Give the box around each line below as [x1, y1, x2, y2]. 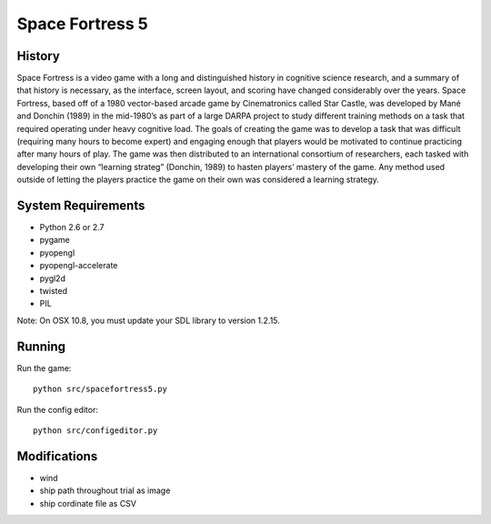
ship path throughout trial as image [39, 485, 171, 496]
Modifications [16, 448, 98, 464]
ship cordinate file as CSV [39, 498, 136, 509]
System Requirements [16, 198, 145, 213]
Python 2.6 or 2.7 [39, 222, 105, 233]
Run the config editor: [16, 404, 99, 415]
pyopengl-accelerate [39, 260, 118, 271]
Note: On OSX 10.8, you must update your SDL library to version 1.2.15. [16, 315, 281, 326]
